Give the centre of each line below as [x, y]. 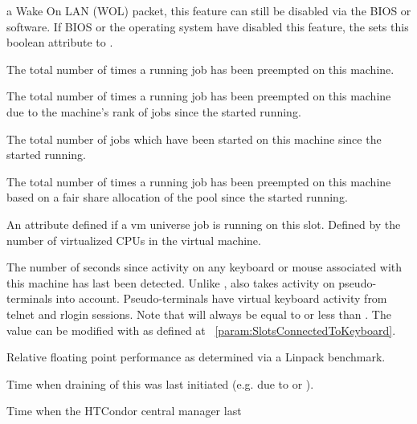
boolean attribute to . [60, 42]
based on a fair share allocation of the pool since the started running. [177, 197]
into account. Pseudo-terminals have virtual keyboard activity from [221, 298]
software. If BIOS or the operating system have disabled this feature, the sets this [208, 26]
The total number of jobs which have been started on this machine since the [194, 139]
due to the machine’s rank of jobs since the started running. [154, 111]
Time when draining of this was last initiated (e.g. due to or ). [160, 383]
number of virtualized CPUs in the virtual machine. [134, 240]
